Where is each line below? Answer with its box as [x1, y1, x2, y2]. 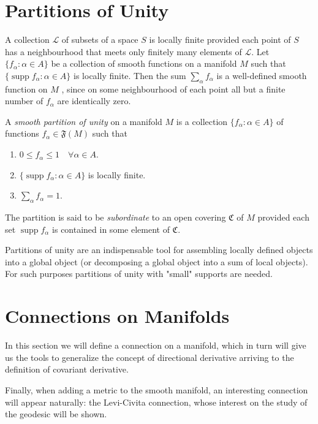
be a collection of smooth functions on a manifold [51, 57, 237, 70]
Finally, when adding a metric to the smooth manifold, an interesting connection [5, 383, 308, 396]
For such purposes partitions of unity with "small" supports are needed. [5, 267, 273, 280]
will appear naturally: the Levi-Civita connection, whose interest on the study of [5, 395, 308, 408]
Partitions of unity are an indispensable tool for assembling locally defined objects [5, 243, 313, 256]
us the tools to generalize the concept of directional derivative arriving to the [5, 350, 294, 363]
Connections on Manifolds [5, 303, 230, 328]
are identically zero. [57, 94, 131, 107]
